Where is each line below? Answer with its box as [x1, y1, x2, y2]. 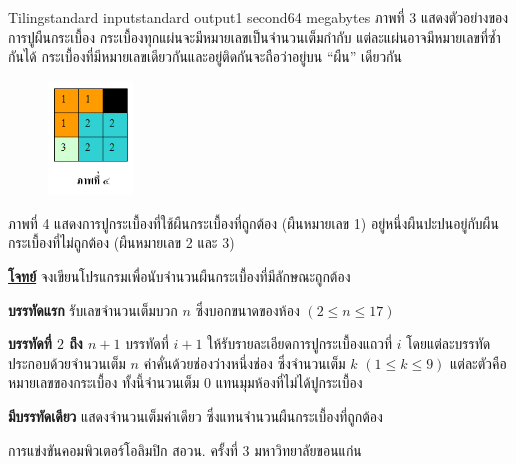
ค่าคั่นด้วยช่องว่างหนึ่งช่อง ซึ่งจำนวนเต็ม [143, 352, 346, 373]
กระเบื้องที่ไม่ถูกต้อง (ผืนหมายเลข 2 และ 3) [8, 232, 235, 253]
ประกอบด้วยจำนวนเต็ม [8, 352, 126, 373]
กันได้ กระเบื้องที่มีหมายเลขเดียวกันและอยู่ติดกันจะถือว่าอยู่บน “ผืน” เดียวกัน [8, 46, 403, 67]
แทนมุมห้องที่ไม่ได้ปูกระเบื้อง [215, 372, 363, 393]
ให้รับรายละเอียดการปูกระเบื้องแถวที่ [207, 333, 393, 354]
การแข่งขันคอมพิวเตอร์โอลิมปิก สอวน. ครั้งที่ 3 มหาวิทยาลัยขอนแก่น [8, 439, 362, 460]
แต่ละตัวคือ [450, 352, 507, 373]
